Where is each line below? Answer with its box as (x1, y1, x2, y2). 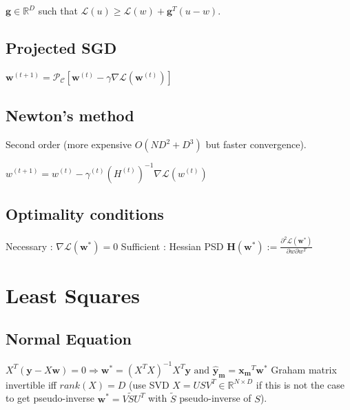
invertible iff (6, 377, 56, 391)
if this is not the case (256, 377, 344, 391)
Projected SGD (6, 37, 117, 58)
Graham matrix (271, 362, 337, 376)
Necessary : (6, 238, 53, 253)
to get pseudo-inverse (6, 391, 94, 405)
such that (38, 3, 78, 17)
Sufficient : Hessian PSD (121, 238, 224, 253)
